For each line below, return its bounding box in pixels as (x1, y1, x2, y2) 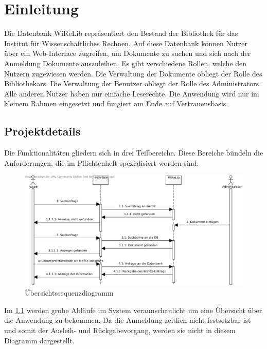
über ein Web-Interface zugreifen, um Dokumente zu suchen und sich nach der (4, 48, 251, 59)
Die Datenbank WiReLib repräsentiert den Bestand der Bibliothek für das (4, 28, 238, 38)
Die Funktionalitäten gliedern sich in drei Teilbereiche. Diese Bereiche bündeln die (4, 147, 263, 158)
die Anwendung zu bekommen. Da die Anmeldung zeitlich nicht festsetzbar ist (4, 315, 251, 325)
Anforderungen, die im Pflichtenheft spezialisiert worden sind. (4, 157, 199, 168)
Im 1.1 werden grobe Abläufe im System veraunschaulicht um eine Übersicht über (4, 304, 262, 315)
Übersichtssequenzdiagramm (25, 287, 114, 298)
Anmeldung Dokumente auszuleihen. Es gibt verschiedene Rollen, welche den (4, 57, 247, 68)
